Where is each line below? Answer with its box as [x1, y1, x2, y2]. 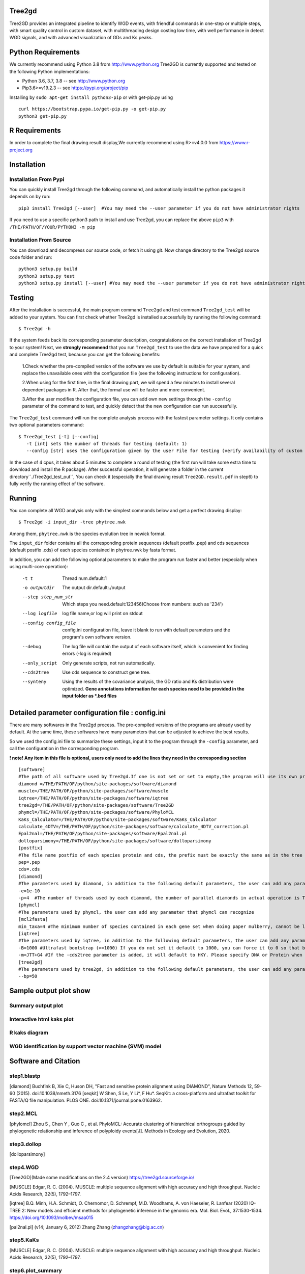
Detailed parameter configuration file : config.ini [9, 708, 166, 717]
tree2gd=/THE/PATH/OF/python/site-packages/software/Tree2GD [18, 802, 174, 808]
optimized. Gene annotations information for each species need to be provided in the [62, 685, 245, 692]
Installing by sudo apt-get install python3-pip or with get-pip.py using [9, 94, 173, 100]
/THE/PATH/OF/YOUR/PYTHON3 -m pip [9, 224, 96, 230]
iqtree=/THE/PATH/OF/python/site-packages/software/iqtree [18, 795, 169, 801]
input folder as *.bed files [62, 693, 117, 699]
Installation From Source [9, 236, 71, 244]
